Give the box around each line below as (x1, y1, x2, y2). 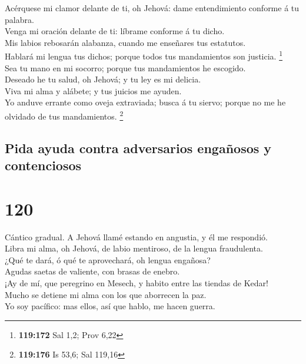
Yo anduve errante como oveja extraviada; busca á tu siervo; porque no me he (5, 96, 286, 108)
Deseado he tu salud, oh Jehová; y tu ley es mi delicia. (5, 73, 201, 85)
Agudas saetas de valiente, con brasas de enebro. (5, 265, 180, 277)
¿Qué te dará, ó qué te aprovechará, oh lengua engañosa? (5, 253, 211, 266)
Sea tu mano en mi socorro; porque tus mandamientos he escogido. (5, 61, 246, 74)
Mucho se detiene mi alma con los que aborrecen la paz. (5, 288, 207, 300)
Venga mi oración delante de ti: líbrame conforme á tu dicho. (5, 25, 225, 37)
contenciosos (5, 156, 82, 174)
